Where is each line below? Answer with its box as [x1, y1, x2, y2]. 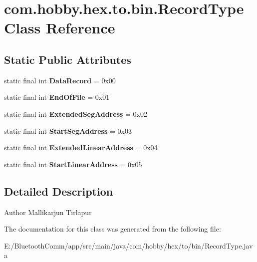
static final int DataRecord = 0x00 [4, 75, 116, 85]
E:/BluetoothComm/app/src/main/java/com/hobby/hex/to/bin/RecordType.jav [4, 240, 253, 251]
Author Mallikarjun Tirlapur [4, 207, 92, 217]
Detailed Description [4, 183, 113, 199]
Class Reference [4, 17, 115, 38]
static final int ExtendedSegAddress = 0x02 [4, 108, 147, 119]
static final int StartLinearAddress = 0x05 [4, 159, 142, 169]
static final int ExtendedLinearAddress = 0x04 [4, 142, 158, 153]
